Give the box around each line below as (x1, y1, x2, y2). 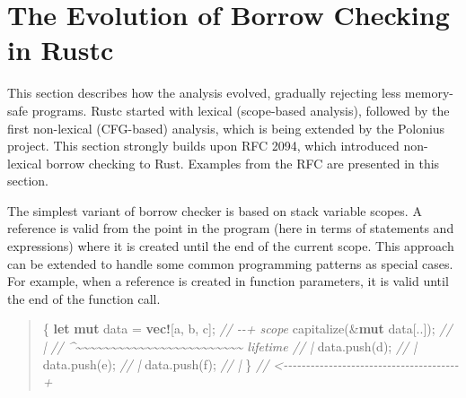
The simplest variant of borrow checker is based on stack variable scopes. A (7, 201, 422, 220)
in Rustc (7, 31, 114, 68)
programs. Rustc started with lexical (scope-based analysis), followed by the (31, 100, 450, 119)
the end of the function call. (7, 289, 161, 307)
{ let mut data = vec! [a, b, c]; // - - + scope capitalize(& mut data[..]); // (42, 319, 453, 338)
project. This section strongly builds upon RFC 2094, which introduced (7, 136, 400, 155)
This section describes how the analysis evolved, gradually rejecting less (7, 83, 401, 102)
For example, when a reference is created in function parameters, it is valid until (7, 272, 449, 290)
